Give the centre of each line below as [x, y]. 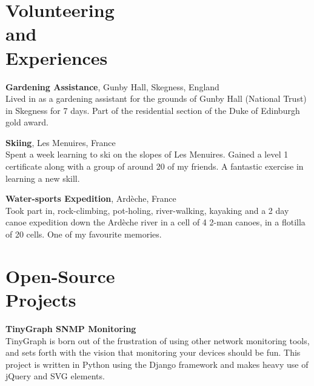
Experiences [57, 57]
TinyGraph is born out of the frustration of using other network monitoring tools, [158, 340]
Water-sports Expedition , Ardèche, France [91, 198]
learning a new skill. [43, 178]
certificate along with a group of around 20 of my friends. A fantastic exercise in [155, 166]
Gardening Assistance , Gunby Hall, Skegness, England [112, 86]
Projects [41, 299]
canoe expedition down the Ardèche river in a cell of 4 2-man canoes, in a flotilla [155, 222]
